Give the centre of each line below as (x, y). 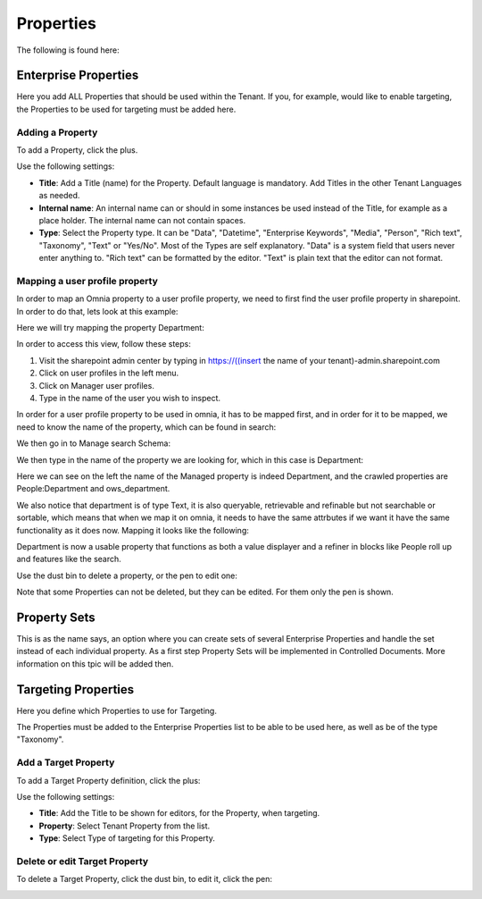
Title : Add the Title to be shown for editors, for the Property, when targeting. (179, 813)
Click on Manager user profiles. (97, 385)
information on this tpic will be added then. (95, 664)
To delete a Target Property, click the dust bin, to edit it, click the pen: (144, 879)
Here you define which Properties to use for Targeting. (117, 710)
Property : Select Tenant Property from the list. (125, 826)
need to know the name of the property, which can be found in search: (146, 427)
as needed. (59, 196)
